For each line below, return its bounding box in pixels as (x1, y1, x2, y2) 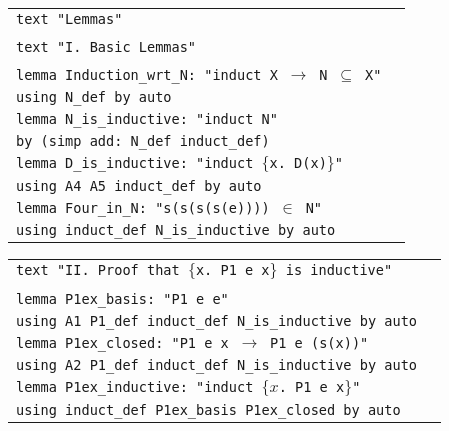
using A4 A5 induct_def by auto (16, 178, 262, 194)
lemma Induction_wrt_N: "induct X (16, 67, 278, 83)
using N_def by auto (16, 89, 172, 105)
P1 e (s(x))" (270, 335, 369, 351)
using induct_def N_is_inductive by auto (16, 222, 336, 238)
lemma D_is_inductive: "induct (16, 155, 254, 171)
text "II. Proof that (16, 262, 180, 278)
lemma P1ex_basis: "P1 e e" (16, 291, 229, 307)
